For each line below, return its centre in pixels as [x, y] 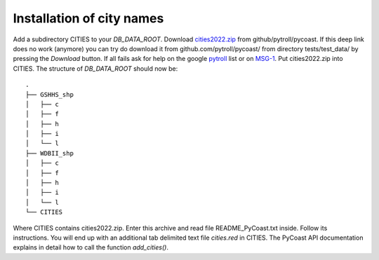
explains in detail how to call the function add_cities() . [91, 247]
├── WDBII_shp [49, 153]
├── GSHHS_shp [49, 94]
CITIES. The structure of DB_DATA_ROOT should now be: [95, 68]
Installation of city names [88, 18]
